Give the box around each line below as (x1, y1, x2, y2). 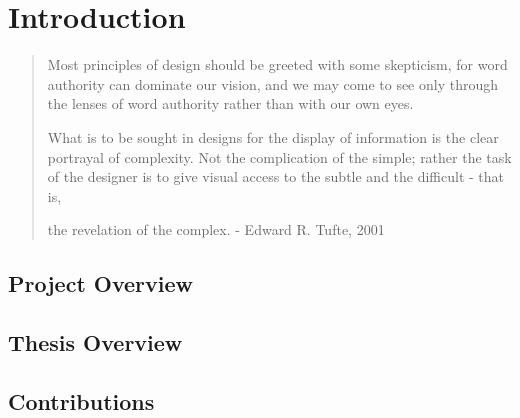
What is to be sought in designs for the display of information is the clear (47, 126, 499, 147)
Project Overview (8, 268, 194, 299)
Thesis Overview (8, 327, 183, 358)
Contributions (8, 385, 155, 416)
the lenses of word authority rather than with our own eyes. (47, 93, 414, 114)
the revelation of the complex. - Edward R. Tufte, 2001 (47, 219, 385, 240)
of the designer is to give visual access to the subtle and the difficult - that (47, 166, 505, 187)
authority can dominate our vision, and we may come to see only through (47, 73, 499, 94)
